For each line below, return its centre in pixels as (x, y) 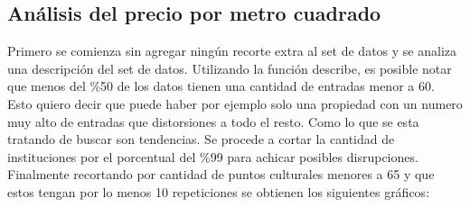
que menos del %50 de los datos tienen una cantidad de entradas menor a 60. (221, 86)
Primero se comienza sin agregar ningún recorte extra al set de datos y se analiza (232, 51)
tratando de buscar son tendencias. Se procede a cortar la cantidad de (201, 139)
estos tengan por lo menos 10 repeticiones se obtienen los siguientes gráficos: (219, 191)
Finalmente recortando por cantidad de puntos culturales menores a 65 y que (221, 174)
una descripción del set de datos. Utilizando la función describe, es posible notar (230, 68)
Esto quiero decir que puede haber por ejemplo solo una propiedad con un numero (235, 103)
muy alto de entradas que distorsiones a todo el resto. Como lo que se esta (213, 121)
